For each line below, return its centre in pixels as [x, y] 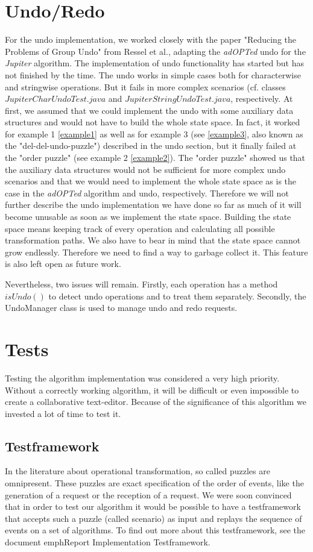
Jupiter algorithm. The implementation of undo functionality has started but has [154, 63]
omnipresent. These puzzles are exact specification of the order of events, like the [154, 483]
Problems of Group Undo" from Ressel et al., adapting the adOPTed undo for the [155, 51]
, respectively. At [262, 99]
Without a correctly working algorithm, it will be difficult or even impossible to [152, 390]
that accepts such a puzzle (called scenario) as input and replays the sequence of [153, 518]
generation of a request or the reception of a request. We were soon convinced [148, 494]
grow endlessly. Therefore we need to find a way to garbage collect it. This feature [156, 252]
